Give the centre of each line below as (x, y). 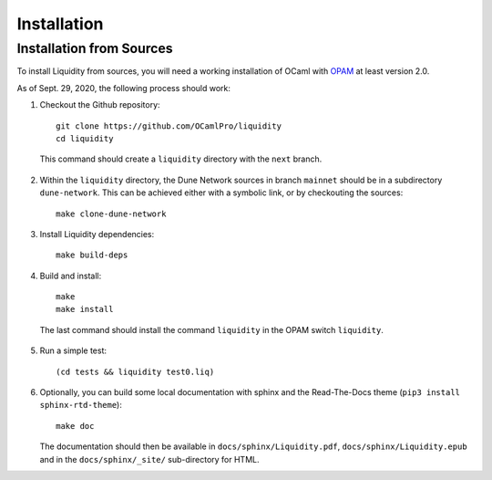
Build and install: (71, 276)
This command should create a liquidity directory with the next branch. (181, 159)
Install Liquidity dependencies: (97, 234)
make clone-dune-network (111, 214)
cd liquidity (85, 138)
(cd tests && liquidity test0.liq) (135, 371)
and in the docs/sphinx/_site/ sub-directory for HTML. (149, 459)
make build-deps (92, 255)
